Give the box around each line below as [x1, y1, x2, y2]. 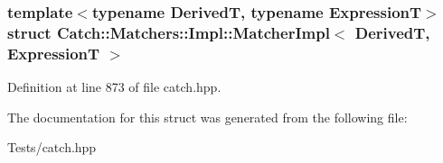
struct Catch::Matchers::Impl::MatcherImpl [7, 21, 330, 43]
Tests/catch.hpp [7, 138, 97, 157]
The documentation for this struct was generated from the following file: [7, 107, 408, 126]
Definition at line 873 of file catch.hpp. [7, 77, 221, 96]
